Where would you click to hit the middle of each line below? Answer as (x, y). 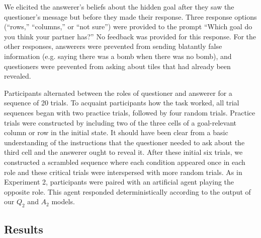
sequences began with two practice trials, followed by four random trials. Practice (130, 112)
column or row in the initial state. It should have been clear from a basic (116, 132)
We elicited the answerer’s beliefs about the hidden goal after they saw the (119, 7)
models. (63, 201)
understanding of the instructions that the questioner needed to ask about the (124, 142)
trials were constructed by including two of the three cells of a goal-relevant (120, 122)
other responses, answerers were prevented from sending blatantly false (113, 46)
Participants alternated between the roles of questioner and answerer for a (118, 93)
